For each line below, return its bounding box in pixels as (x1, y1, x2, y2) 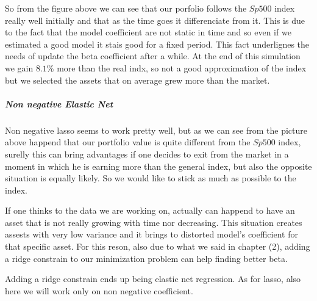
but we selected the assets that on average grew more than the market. (5, 73, 270, 86)
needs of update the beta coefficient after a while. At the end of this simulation (5, 49, 301, 62)
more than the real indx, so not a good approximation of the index (57, 61, 307, 74)
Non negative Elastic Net (5, 97, 113, 110)
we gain (5, 61, 34, 74)
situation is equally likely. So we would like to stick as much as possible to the (5, 172, 296, 184)
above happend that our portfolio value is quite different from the (5, 136, 251, 148)
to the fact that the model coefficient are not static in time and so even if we (5, 26, 291, 38)
